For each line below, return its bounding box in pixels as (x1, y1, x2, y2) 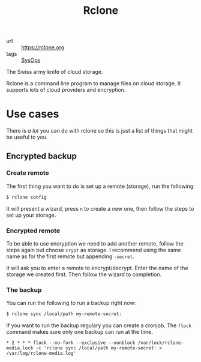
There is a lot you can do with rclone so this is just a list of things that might (6, 127, 193, 134)
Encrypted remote (6, 226, 61, 235)
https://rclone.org (21, 44, 65, 51)
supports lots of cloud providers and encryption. (6, 86, 126, 94)
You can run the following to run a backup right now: (6, 300, 136, 307)
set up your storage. (6, 211, 56, 219)
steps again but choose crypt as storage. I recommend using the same (6, 246, 181, 253)
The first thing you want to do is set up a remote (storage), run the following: (6, 183, 195, 190)
